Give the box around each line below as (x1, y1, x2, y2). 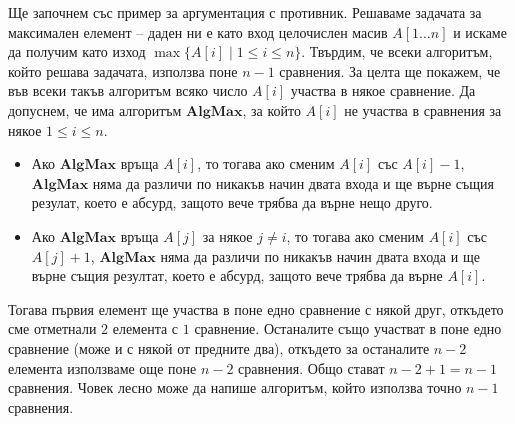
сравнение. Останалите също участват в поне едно (194, 318, 502, 339)
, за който (242, 99, 301, 120)
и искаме (453, 21, 507, 42)
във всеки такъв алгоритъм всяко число (8, 80, 248, 101)
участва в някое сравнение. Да (290, 80, 476, 101)
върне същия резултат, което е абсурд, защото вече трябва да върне (31, 265, 443, 286)
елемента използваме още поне (8, 357, 197, 378)
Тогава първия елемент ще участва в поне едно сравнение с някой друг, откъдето (8, 298, 504, 319)
